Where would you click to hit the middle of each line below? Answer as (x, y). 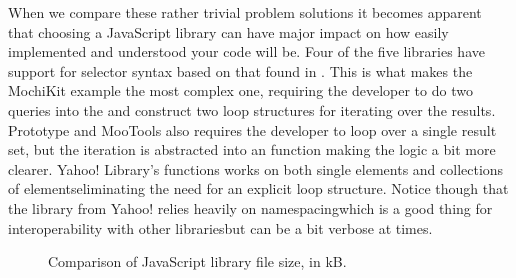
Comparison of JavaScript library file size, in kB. (197, 261)
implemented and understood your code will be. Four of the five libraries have (246, 51)
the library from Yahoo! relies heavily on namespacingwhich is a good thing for (250, 207)
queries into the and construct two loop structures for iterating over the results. (252, 109)
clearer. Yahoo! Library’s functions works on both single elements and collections (256, 168)
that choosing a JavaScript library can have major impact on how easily (228, 31)
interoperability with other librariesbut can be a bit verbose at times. (220, 227)
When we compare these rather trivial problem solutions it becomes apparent (245, 12)
